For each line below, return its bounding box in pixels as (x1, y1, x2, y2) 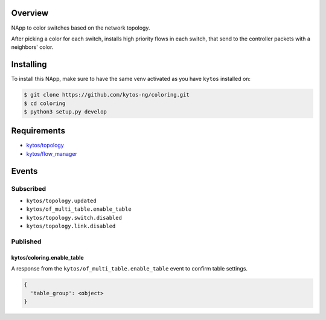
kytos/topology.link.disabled (26, 223, 116, 229)
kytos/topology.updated (26, 197, 97, 205)
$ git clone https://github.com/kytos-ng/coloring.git (24, 91, 190, 98)
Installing (11, 59, 48, 69)
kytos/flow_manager (26, 150, 78, 157)
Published (11, 237, 42, 246)
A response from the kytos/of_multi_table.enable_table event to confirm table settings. (11, 265, 248, 272)
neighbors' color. (11, 43, 54, 51)
